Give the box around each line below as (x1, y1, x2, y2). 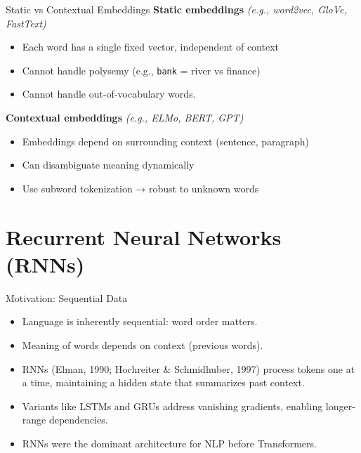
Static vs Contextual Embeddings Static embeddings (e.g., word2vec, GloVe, (6, 2, 347, 16)
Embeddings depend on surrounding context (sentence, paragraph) (22, 133, 309, 148)
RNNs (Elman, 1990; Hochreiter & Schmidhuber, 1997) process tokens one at (22, 361, 355, 376)
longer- (325, 398, 355, 413)
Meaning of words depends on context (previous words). (22, 337, 263, 352)
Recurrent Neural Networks (6, 222, 282, 251)
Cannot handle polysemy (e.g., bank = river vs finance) (22, 63, 261, 77)
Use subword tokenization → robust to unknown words (22, 180, 259, 195)
